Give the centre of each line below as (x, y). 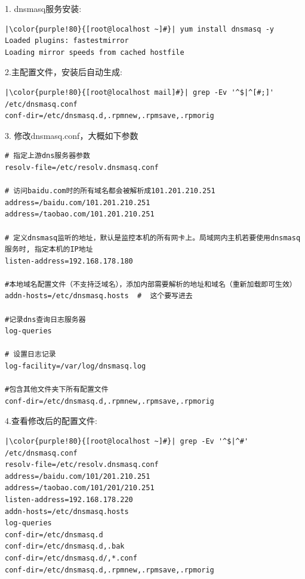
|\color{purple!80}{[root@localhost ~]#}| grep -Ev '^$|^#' (127, 441)
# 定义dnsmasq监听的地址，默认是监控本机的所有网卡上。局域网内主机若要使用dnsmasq (153, 238)
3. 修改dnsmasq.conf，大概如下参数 (72, 135)
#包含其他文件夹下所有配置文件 (57, 390)
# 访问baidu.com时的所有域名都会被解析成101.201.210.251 (110, 191)
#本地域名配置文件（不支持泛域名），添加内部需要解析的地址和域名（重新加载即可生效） (151, 284)
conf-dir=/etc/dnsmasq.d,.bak (65, 547)
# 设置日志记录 (30, 354)
